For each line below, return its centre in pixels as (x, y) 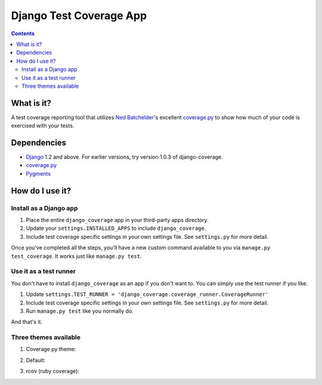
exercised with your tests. (43, 126)
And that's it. (27, 322)
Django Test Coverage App (79, 16)
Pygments (38, 174)
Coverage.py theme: (51, 349)
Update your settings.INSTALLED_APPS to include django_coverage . (116, 228)
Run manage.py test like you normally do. (80, 311)
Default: (36, 360)
